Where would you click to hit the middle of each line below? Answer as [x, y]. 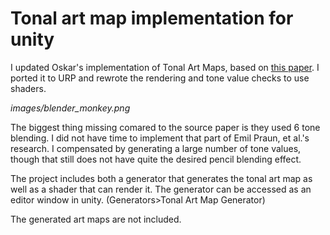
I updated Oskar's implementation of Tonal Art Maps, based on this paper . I [165, 67]
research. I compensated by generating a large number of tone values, [156, 148]
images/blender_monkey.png [70, 108]
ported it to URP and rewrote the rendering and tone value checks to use [160, 78]
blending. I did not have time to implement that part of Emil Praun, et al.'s [160, 138]
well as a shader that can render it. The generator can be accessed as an [161, 189]
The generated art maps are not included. [96, 219]
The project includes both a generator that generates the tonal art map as [161, 178]
